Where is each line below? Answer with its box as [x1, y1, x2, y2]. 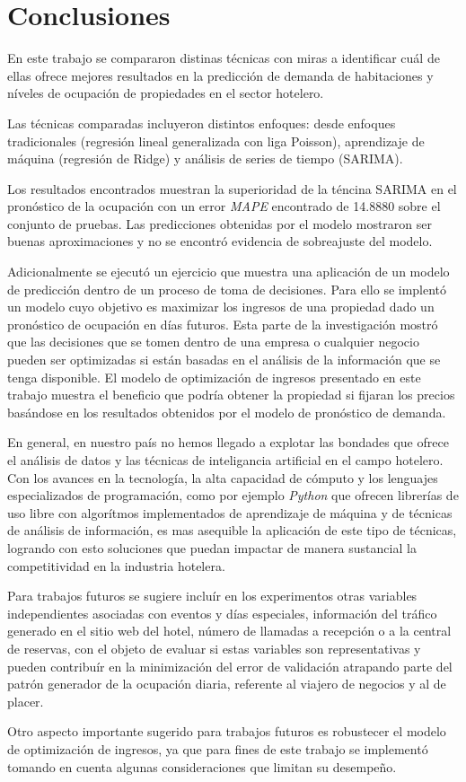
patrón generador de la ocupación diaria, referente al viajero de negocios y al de [7, 674, 446, 693]
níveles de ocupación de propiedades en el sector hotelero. [7, 83, 324, 102]
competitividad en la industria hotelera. [7, 556, 225, 575]
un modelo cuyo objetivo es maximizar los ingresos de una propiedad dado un [7, 297, 435, 316]
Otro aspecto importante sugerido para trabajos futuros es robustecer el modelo [7, 722, 446, 741]
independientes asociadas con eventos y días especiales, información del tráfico [7, 603, 437, 622]
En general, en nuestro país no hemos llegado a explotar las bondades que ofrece [7, 433, 449, 452]
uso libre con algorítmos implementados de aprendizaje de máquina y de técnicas [7, 503, 453, 522]
